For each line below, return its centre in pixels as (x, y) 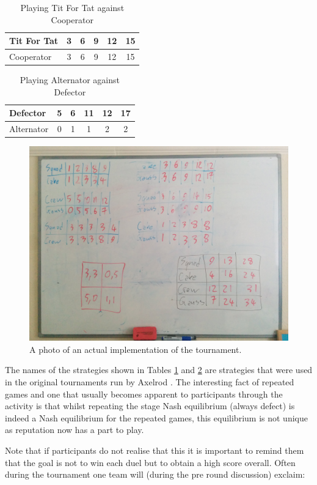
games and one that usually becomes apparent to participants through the (144, 394)
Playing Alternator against (70, 80)
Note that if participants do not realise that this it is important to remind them (155, 450)
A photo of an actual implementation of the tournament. (136, 349)
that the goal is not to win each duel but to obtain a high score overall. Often (150, 462)
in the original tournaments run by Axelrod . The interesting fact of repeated (150, 382)
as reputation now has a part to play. (75, 430)
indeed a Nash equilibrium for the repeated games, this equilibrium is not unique (156, 417)
